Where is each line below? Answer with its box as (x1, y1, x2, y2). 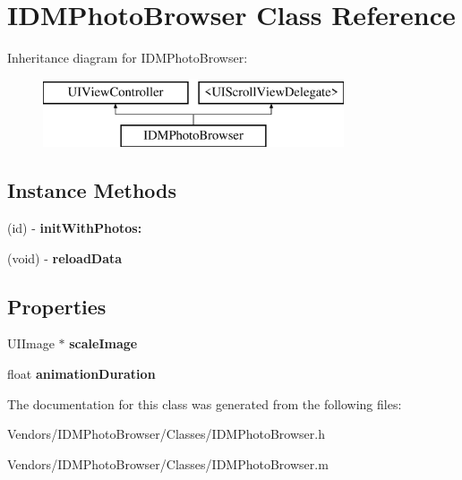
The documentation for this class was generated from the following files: (7, 394, 402, 413)
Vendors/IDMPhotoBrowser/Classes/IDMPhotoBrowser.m (7, 454, 329, 473)
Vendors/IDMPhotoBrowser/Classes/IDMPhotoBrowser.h (7, 424, 325, 443)
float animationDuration (7, 364, 156, 383)
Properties (7, 292, 107, 320)
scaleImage (69, 334, 138, 353)
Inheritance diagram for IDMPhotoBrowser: (7, 48, 248, 67)
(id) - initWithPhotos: (7, 219, 142, 237)
